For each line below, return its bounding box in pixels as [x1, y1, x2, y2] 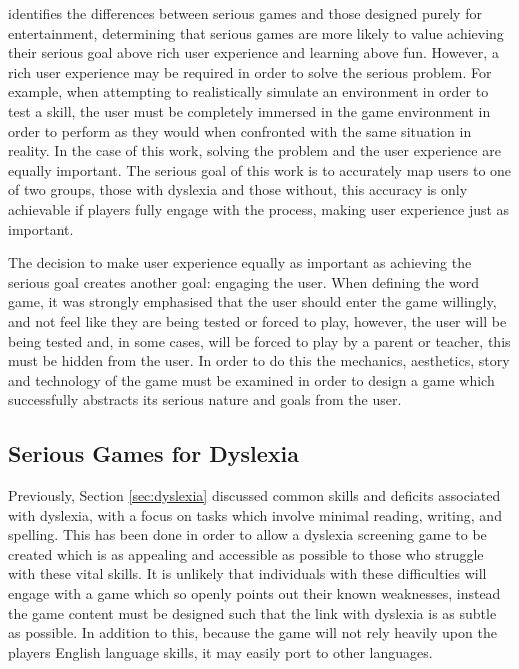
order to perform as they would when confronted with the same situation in [8, 120, 472, 141]
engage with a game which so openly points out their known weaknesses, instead [8, 583, 501, 604]
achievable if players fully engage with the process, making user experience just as [8, 198, 510, 219]
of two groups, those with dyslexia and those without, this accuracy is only [8, 179, 468, 200]
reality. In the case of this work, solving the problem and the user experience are [8, 140, 501, 161]
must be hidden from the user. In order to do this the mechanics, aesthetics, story [8, 350, 510, 371]
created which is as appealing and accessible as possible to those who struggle [8, 543, 484, 564]
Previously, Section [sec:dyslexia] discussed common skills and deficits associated [8, 485, 501, 506]
